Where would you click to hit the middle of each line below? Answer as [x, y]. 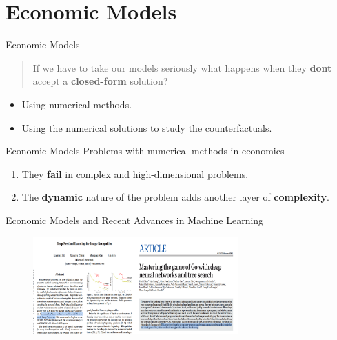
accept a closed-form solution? [100, 81]
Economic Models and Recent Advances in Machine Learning [135, 220]
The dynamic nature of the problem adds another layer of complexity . [175, 197]
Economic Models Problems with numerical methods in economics [145, 151]
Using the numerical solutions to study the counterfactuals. [147, 127]
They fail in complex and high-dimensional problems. [135, 173]
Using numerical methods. [77, 104]
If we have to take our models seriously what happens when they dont [182, 67]
